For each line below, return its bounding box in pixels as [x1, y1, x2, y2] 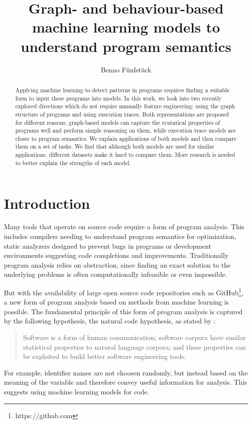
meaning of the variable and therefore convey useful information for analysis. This [4, 377, 247, 387]
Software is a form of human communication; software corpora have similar [23, 332, 246, 342]
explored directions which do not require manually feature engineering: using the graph [15, 102, 235, 110]
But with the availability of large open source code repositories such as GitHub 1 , [4, 286, 243, 297]
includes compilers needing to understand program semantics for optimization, [4, 231, 236, 241]
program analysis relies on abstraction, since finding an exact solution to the [4, 259, 231, 270]
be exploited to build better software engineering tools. [23, 351, 186, 361]
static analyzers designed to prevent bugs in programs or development [4, 240, 211, 251]
